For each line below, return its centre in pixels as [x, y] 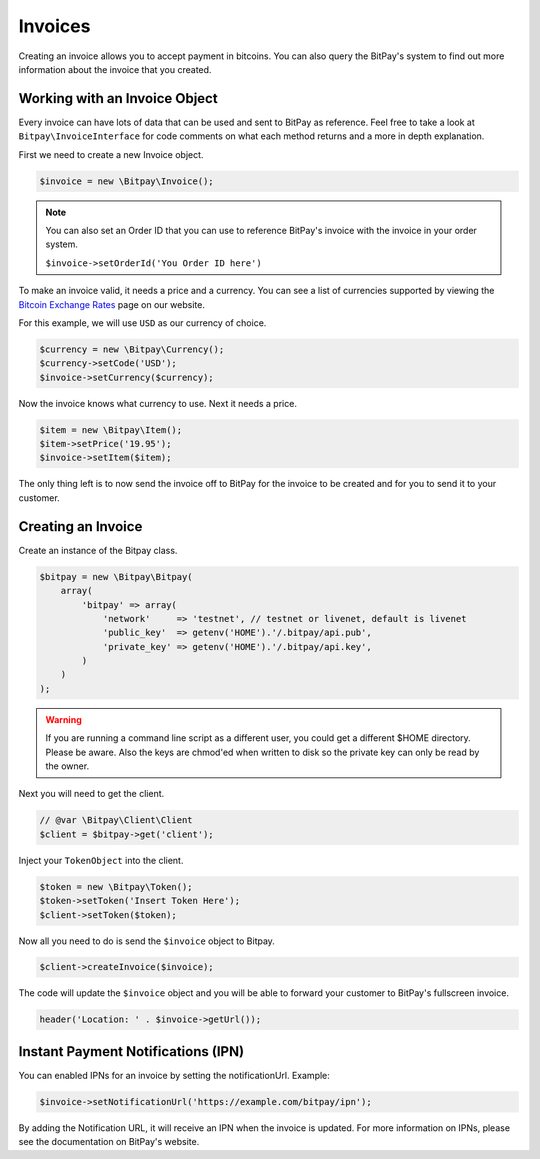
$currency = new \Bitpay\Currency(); [132, 349]
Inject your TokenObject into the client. [101, 860]
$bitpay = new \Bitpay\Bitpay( [116, 576]
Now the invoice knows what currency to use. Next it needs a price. [157, 403]
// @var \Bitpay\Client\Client [116, 820]
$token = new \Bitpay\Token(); [116, 886]
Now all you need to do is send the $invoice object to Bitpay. [146, 941]
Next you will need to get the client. [91, 794]
